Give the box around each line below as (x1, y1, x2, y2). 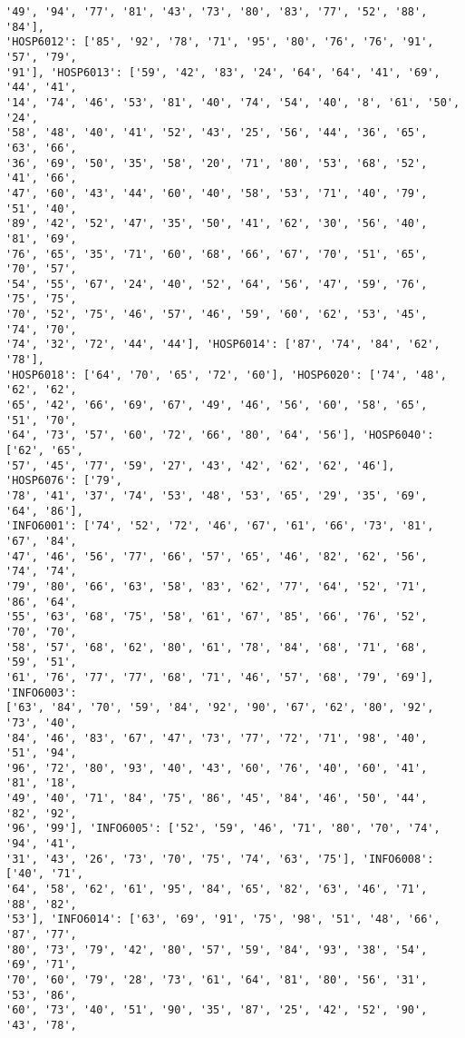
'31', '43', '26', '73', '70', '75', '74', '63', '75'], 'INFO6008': (5, 852, 434, 865)
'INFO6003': (5, 686, 77, 699)
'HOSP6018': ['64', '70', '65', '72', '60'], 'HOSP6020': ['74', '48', (5, 368, 447, 381)
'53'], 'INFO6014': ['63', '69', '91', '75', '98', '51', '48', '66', (5, 913, 441, 926)
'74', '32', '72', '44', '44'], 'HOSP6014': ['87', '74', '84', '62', (5, 338, 441, 351)
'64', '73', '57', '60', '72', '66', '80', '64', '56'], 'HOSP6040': (5, 429, 434, 442)
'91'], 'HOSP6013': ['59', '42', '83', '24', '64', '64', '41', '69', (5, 65, 441, 79)
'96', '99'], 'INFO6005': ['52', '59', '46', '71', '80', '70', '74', (5, 822, 441, 835)
